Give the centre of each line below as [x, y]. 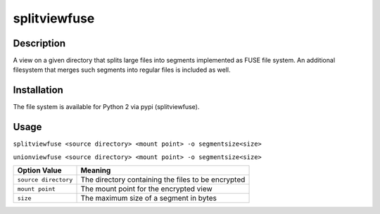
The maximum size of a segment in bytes [149, 199]
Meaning [96, 170]
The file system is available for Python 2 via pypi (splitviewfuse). [106, 107]
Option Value [40, 170]
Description [39, 43]
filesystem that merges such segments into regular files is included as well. [122, 70]
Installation [38, 90]
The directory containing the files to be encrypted [163, 180]
